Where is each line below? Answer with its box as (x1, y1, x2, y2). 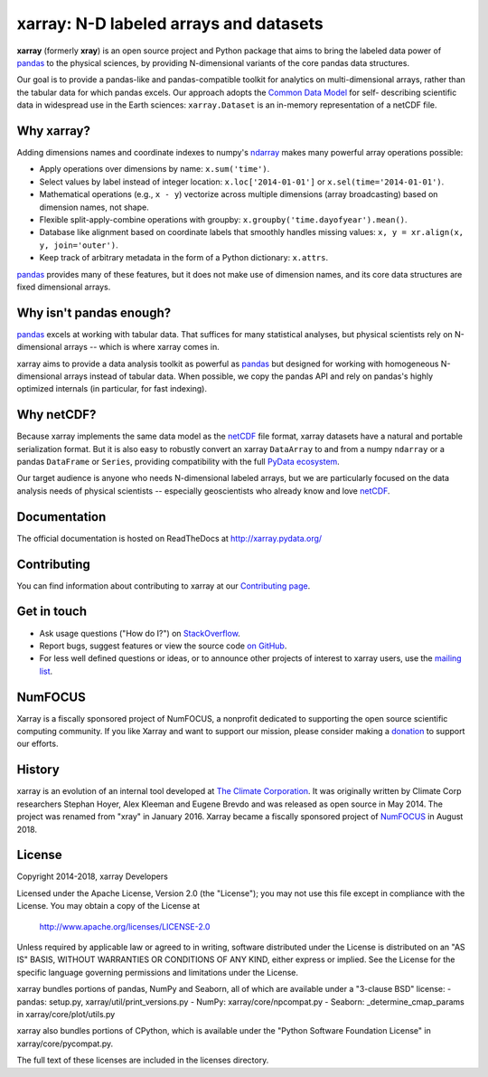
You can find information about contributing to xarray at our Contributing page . (16, 580, 311, 591)
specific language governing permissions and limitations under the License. (16, 967, 298, 978)
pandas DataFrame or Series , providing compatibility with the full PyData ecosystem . (16, 457, 341, 468)
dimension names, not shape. (39, 202, 149, 213)
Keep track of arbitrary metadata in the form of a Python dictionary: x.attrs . (39, 252, 329, 263)
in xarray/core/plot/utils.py (16, 1008, 116, 1019)
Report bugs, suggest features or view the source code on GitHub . (39, 640, 287, 651)
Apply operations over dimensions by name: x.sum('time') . (39, 164, 270, 175)
